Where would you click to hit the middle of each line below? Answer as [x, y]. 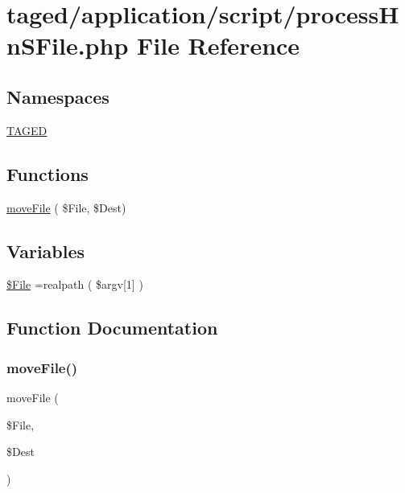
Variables [46, 251]
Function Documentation [112, 328]
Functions [48, 173]
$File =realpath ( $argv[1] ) [75, 284]
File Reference [219, 45]
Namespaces [58, 96]
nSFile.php [68, 45]
